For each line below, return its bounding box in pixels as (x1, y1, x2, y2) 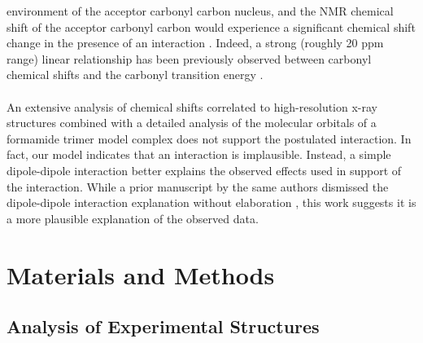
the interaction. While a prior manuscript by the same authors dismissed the (7, 178, 389, 195)
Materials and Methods (7, 257, 275, 291)
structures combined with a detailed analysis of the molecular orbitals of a (7, 114, 377, 131)
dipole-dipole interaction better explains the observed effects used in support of (7, 161, 402, 178)
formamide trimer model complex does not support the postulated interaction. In (7, 130, 412, 147)
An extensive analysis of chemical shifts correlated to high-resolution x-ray (7, 98, 377, 115)
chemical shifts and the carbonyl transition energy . (7, 66, 264, 83)
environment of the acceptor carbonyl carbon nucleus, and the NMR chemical (7, 2, 394, 19)
